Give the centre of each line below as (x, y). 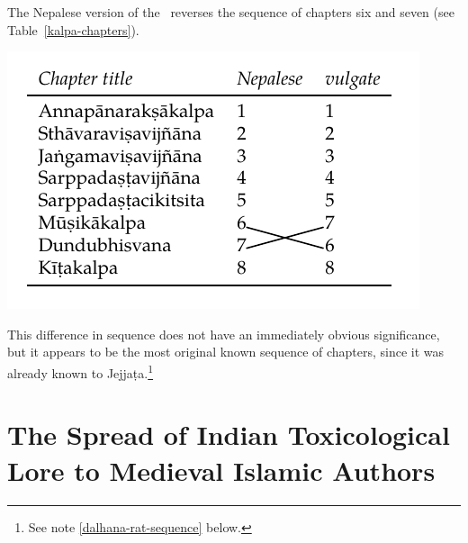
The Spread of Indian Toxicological (229, 434)
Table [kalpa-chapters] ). (73, 29)
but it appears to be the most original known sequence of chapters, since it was (226, 352)
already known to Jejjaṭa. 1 (81, 371)
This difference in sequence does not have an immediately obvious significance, (224, 334)
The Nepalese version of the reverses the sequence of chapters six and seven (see (231, 12)
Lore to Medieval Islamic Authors (221, 470)
